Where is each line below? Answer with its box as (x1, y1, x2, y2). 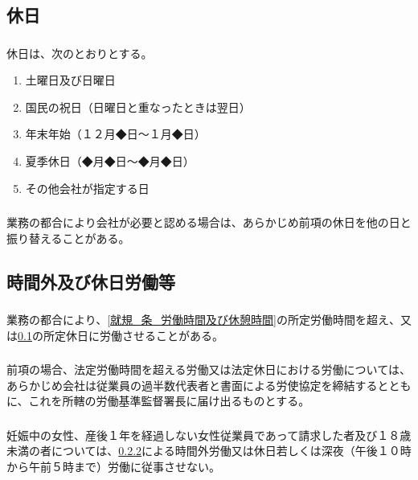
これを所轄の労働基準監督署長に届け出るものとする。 (28, 392, 310, 409)
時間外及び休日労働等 (6, 269, 175, 293)
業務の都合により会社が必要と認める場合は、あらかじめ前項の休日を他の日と (6, 214, 412, 231)
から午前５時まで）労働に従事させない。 (6, 458, 220, 475)
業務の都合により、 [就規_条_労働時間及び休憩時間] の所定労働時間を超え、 (6, 311, 400, 328)
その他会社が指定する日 (25, 179, 150, 196)
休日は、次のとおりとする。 (6, 44, 153, 61)
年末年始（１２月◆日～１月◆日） (25, 125, 206, 142)
